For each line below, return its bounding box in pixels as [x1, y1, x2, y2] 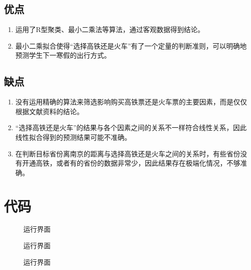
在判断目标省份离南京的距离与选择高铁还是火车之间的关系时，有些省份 [15, 148, 240, 158]
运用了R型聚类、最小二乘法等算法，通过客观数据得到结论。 [15, 24, 205, 34]
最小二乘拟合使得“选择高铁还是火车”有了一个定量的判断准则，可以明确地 [15, 40, 247, 51]
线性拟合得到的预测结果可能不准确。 [15, 132, 131, 142]
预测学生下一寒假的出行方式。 [15, 50, 111, 60]
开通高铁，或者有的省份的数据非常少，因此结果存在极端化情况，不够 [22, 158, 240, 168]
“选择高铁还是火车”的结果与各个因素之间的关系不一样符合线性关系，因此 [15, 122, 247, 133]
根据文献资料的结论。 [15, 106, 84, 116]
